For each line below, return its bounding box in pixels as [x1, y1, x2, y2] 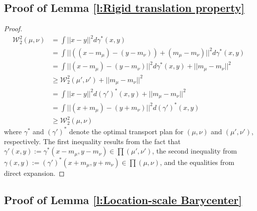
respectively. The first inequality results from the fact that [4, 136, 181, 146]
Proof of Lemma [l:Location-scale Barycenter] [4, 192, 242, 207]
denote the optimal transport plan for [69, 126, 184, 136]
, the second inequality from [152, 146, 237, 156]
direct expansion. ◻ [4, 167, 65, 178]
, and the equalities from [160, 157, 235, 167]
